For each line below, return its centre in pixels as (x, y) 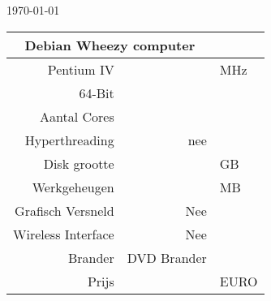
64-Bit (97, 92)
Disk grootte (79, 163)
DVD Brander (167, 257)
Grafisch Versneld (65, 210)
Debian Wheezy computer (110, 45)
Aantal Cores (77, 116)
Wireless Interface (64, 234)
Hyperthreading (69, 140)
